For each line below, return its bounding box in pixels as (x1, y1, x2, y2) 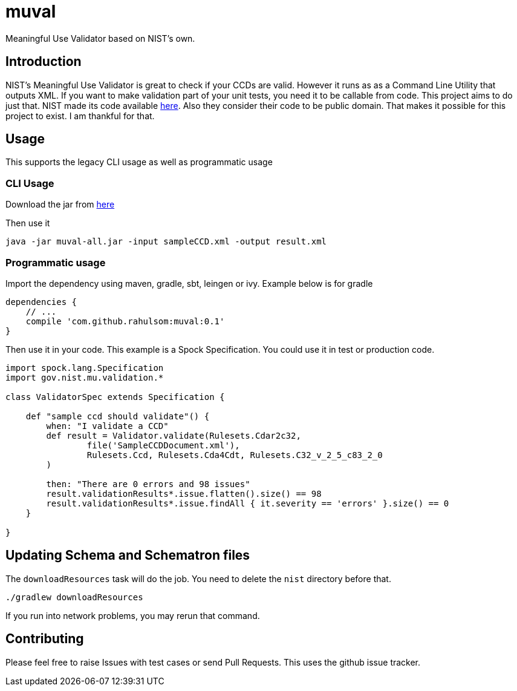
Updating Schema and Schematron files (5, 548, 250, 563)
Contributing (5, 631, 84, 647)
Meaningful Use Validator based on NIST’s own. (5, 33, 195, 44)
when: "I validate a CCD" (46, 421, 169, 431)
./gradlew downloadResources (5, 592, 143, 602)
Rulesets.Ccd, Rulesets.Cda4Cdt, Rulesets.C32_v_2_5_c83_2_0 (86, 450, 383, 460)
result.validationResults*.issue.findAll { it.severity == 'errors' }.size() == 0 (46, 498, 449, 508)
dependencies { (5, 296, 77, 307)
